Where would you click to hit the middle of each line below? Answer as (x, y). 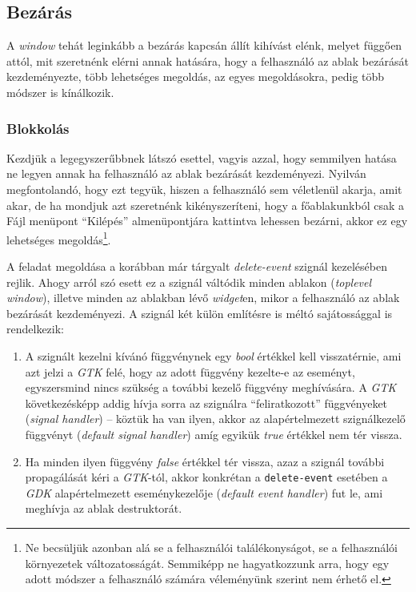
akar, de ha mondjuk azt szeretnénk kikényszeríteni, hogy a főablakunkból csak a (205, 205)
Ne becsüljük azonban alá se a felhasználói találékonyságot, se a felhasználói (211, 547)
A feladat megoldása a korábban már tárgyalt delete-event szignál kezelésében (197, 266)
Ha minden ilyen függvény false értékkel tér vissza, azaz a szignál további (205, 461)
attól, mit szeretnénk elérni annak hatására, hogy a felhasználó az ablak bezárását (208, 60)
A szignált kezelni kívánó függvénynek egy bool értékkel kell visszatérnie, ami (213, 355)
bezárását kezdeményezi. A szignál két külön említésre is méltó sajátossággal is (200, 313)
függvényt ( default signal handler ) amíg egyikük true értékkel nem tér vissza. (214, 434)
